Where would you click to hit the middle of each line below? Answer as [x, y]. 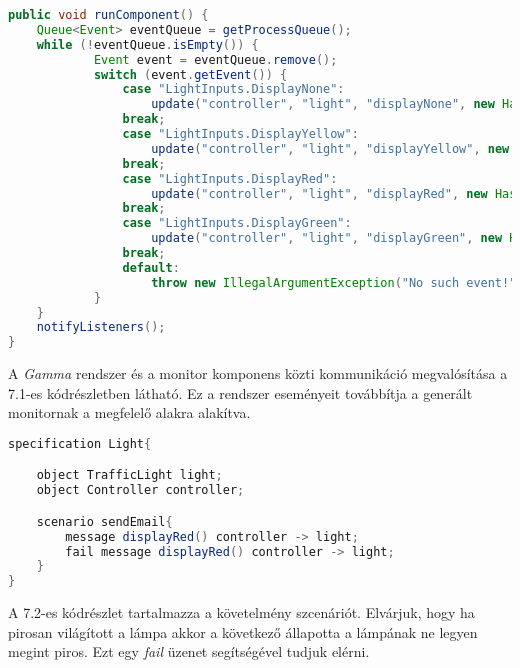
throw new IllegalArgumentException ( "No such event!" [334, 282]
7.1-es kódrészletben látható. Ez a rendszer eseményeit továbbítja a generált [240, 392]
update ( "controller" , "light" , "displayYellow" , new [330, 148]
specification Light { [80, 443]
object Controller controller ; [140, 490]
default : [151, 267]
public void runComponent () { [108, 15]
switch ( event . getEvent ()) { [190, 74]
